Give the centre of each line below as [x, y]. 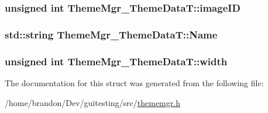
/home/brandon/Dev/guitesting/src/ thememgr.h [92, 102]
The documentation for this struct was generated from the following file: [134, 82]
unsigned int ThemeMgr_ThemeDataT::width [116, 61]
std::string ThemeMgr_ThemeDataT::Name [111, 34]
